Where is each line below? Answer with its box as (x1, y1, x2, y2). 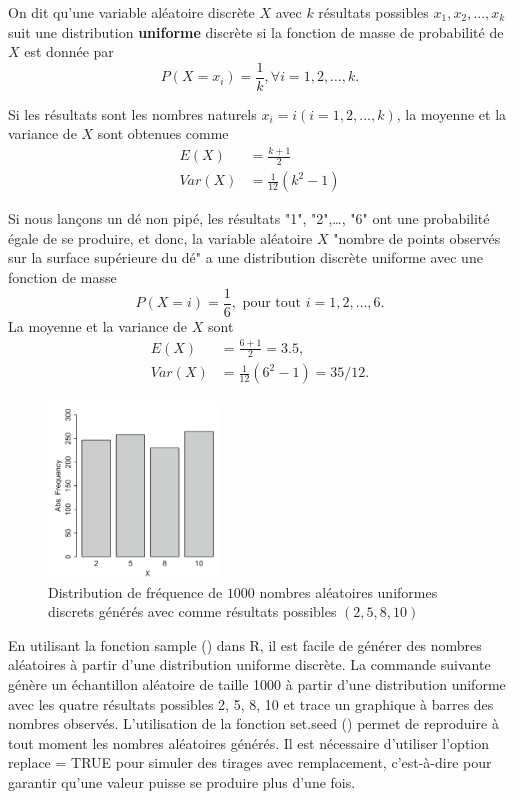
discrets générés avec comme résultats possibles (48, 601, 337, 622)
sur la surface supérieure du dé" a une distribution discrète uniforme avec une (8, 247, 483, 268)
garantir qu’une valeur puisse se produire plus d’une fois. (8, 772, 356, 793)
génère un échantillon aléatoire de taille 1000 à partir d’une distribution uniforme (8, 674, 506, 695)
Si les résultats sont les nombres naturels (8, 103, 257, 124)
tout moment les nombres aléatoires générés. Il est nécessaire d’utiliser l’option (8, 732, 490, 753)
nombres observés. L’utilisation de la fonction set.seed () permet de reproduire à (8, 713, 499, 734)
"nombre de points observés (333, 227, 501, 248)
